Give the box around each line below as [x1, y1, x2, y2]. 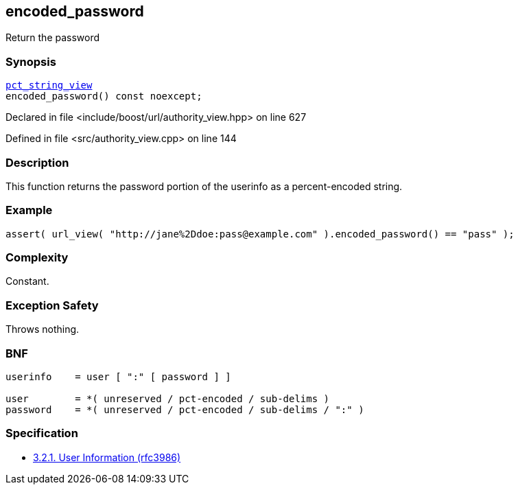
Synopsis [5, 54, 56, 69]
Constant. [5, 275, 49, 288]
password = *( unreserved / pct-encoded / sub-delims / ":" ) [5, 404, 364, 415]
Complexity [5, 250, 69, 265]
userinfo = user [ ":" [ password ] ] [5, 371, 231, 382]
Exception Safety [5, 298, 99, 312]
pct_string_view [5, 80, 93, 91]
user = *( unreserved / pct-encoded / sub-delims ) [5, 393, 330, 404]
